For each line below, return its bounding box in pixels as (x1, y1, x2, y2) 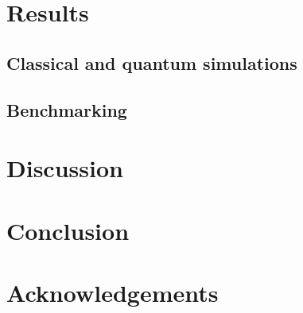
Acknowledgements (6, 276, 219, 308)
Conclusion (6, 214, 130, 246)
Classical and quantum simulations (6, 50, 297, 75)
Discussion (6, 152, 123, 184)
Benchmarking (6, 97, 127, 122)
